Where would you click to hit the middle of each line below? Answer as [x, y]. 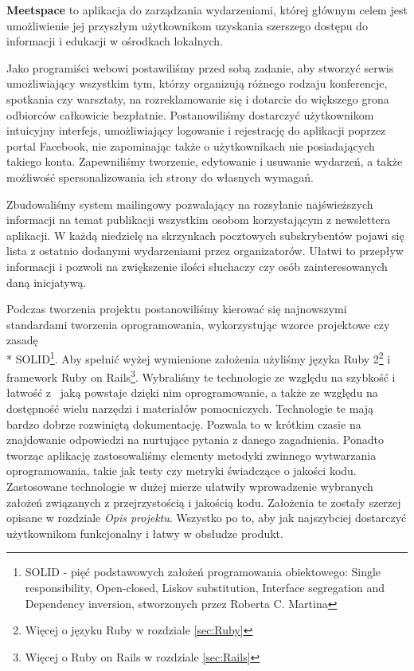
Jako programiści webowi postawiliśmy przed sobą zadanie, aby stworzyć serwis [200, 67]
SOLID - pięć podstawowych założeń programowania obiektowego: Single [203, 572]
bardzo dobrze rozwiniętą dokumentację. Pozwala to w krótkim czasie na [184, 424]
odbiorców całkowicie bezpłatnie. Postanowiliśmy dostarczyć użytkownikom [190, 114]
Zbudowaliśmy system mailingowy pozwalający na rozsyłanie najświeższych [190, 204]
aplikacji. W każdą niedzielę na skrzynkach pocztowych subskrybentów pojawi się [205, 235]
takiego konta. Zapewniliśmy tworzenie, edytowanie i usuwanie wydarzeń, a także [205, 161]
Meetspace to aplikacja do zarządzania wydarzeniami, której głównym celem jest [207, 10]
